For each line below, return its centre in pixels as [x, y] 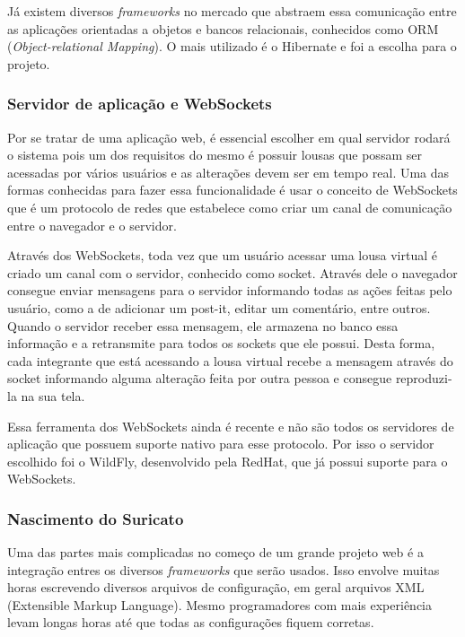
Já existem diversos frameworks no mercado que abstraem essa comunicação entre [232, 11]
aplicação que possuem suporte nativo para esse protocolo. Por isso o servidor [221, 444]
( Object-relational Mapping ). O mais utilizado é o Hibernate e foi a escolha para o [232, 46]
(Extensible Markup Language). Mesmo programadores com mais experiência [220, 604]
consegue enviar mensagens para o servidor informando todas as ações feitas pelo [230, 290]
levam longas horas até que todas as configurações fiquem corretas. [191, 622]
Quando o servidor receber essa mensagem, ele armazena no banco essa [203, 325]
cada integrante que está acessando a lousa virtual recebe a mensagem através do [230, 360]
